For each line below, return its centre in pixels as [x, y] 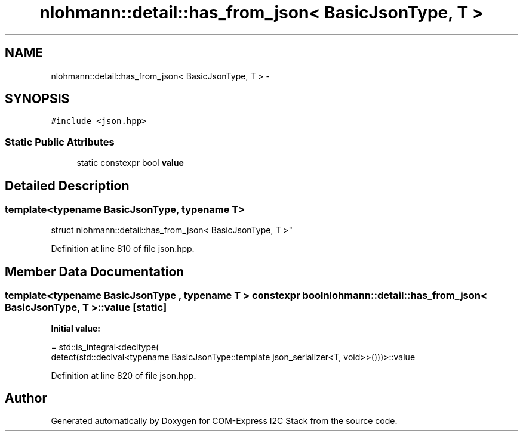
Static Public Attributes [60, 142]
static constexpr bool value [130, 163]
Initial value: [76, 328]
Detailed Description [67, 185]
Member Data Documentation [95, 271]
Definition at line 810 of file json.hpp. [123, 249]
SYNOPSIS [37, 99]
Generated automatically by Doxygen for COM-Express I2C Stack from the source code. [224, 421]
